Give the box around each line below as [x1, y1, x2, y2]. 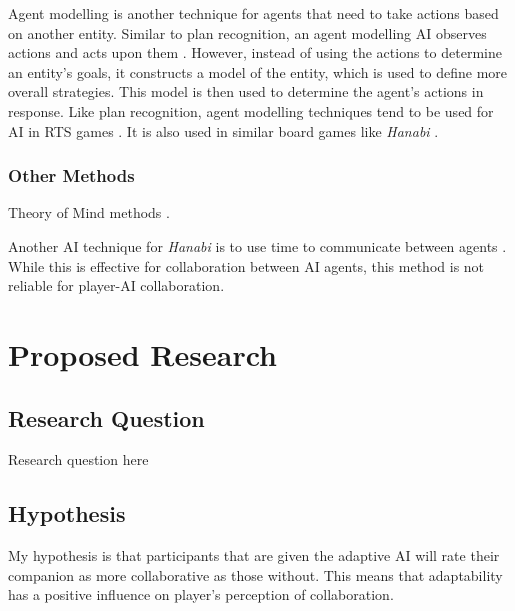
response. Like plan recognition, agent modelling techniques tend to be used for [8, 100, 494, 121]
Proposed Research [8, 333, 277, 374]
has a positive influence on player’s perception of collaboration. [8, 584, 394, 605]
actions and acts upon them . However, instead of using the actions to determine [8, 42, 502, 63]
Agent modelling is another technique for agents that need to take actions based [8, 3, 499, 23]
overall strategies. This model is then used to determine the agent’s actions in [8, 81, 484, 102]
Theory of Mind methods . [8, 202, 170, 223]
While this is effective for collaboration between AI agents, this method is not [8, 255, 485, 276]
